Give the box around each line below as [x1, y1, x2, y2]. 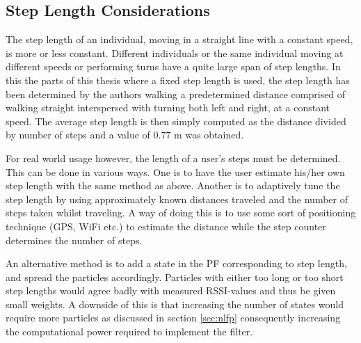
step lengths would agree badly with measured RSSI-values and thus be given [6, 283, 336, 298]
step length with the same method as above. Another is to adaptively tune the [6, 178, 340, 193]
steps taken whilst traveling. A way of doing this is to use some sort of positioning [6, 205, 356, 220]
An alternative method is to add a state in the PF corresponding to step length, [6, 256, 347, 271]
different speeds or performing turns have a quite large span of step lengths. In [6, 59, 341, 74]
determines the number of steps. [6, 232, 143, 247]
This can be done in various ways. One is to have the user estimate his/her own [6, 164, 345, 179]
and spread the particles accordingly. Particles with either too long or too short [6, 269, 344, 284]
